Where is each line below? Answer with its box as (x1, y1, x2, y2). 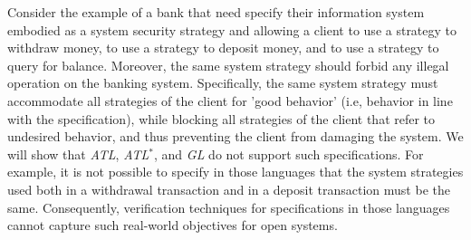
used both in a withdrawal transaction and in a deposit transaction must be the (7, 179, 450, 198)
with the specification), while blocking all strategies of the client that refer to (7, 109, 436, 128)
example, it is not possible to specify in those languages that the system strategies (7, 162, 464, 181)
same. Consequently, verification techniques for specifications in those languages (7, 197, 450, 216)
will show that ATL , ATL (7, 144, 149, 163)
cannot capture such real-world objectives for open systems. (7, 216, 338, 235)
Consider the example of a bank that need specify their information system (7, 3, 425, 21)
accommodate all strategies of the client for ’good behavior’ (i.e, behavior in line (7, 91, 453, 110)
